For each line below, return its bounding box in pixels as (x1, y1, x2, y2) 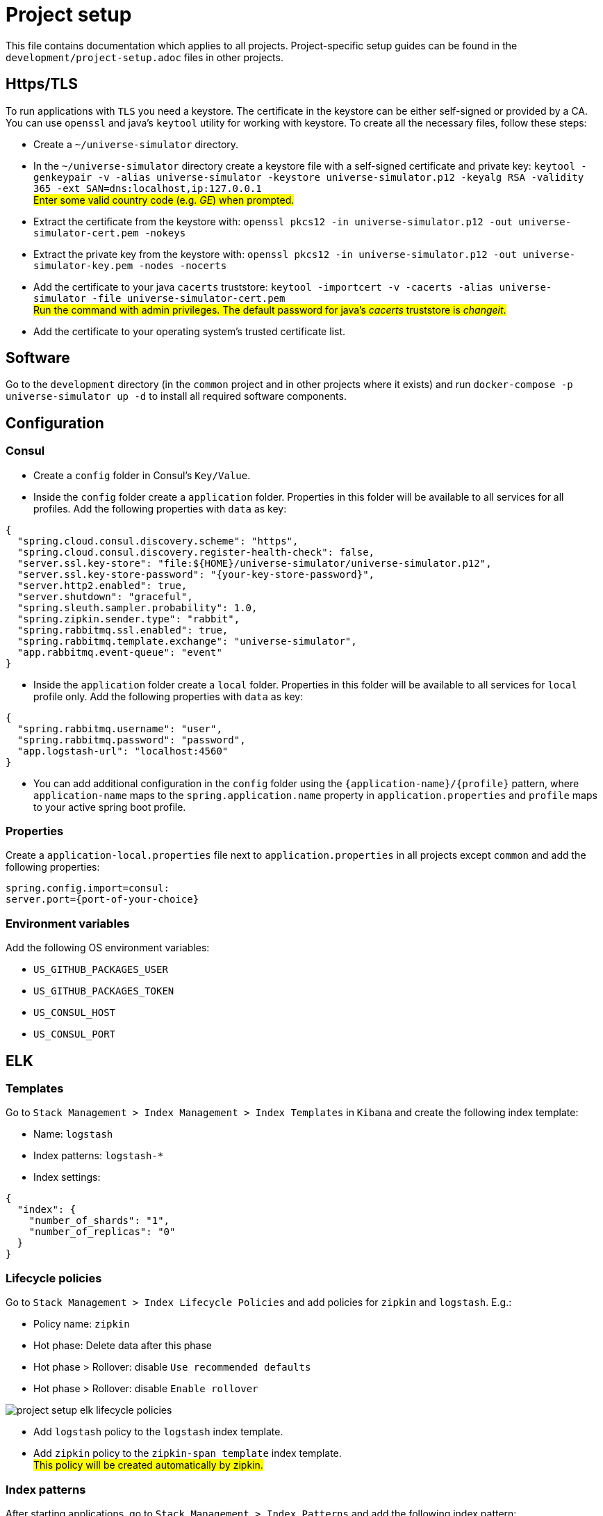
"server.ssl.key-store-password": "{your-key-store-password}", (17, 568, 375, 580)
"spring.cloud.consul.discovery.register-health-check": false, (17, 546, 375, 558)
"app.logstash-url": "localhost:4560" (17, 745, 229, 757)
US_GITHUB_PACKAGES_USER (33, 964, 168, 976)
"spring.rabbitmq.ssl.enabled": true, (17, 624, 229, 636)
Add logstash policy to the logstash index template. (33, 1426, 283, 1438)
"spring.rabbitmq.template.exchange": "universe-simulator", (17, 635, 357, 647)
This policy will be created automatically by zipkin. (33, 1459, 263, 1471)
